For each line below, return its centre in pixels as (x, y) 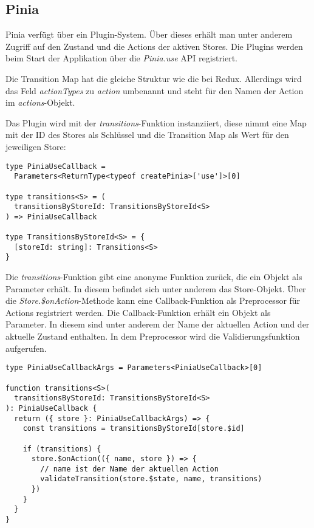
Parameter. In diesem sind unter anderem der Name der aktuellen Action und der (158, 324)
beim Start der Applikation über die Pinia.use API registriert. (121, 58)
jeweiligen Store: (36, 146)
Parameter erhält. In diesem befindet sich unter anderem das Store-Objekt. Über (156, 288)
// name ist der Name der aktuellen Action (129, 469)
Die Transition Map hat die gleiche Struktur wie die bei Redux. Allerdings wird (154, 78)
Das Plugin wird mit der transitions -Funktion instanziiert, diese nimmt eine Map (156, 122)
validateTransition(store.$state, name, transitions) (151, 479)
